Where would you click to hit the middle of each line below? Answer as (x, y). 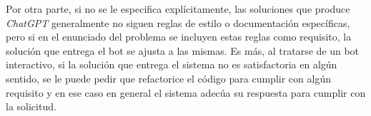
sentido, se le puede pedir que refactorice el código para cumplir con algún (168, 78)
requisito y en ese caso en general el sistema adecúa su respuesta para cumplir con (186, 92)
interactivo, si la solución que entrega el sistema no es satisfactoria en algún (172, 64)
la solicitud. (31, 106)
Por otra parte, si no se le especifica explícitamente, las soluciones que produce (178, 9)
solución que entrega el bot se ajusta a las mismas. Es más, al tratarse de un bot (183, 50)
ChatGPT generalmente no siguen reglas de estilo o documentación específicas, (178, 22)
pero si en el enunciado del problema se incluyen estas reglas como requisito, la (179, 37)
